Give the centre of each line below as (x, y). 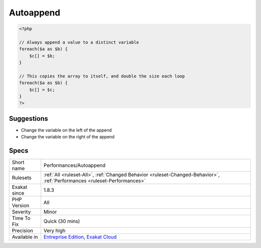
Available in (25, 237)
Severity (21, 212)
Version (21, 205)
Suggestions (29, 118)
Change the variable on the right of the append (68, 137)
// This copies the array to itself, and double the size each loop (102, 76)
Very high (55, 231)
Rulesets (22, 178)
